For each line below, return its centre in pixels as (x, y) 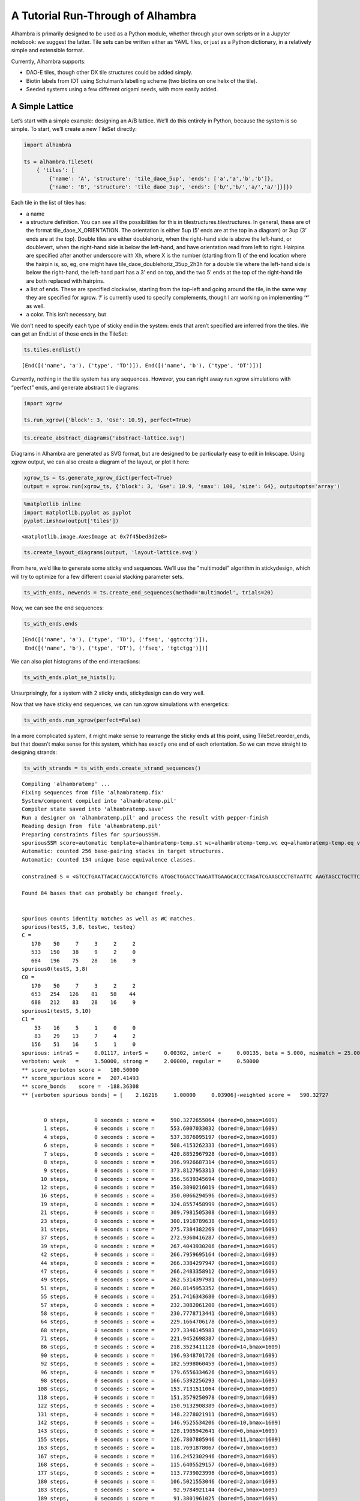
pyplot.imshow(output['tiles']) (71, 521)
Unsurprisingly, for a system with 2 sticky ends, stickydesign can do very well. (108, 693)
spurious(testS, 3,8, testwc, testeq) (79, 927)
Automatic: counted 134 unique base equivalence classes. (109, 859)
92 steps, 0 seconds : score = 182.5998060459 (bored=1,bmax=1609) (159, 1364)
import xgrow (43, 403)
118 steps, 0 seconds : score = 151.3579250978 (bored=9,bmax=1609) (158, 1397)
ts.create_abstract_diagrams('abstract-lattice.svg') (104, 438)
